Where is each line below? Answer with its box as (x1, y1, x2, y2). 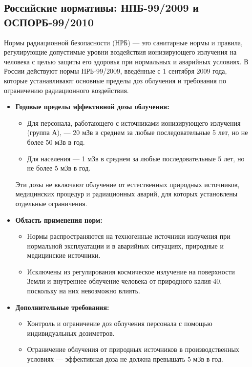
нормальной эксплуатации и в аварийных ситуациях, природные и (27, 240, 224, 251)
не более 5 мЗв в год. (27, 163, 91, 173)
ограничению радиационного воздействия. (4, 85, 129, 95)
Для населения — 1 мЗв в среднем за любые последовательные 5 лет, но (27, 153, 245, 163)
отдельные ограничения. (15, 198, 87, 208)
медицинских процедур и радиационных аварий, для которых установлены (15, 189, 238, 199)
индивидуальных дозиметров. (27, 328, 115, 338)
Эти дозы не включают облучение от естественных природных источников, (15, 179, 240, 189)
